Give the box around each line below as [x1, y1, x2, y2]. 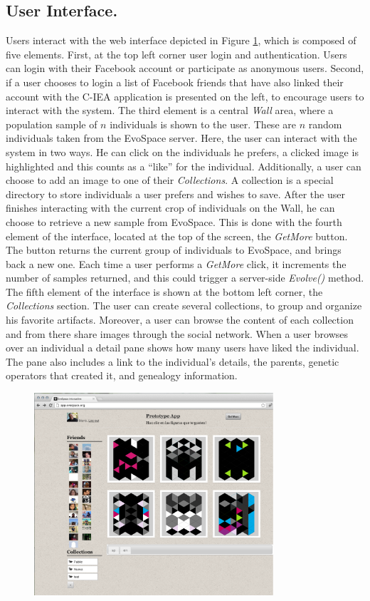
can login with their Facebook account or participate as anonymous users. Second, [6, 61, 364, 76]
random [308, 116, 342, 131]
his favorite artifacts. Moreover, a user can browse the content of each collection [6, 312, 354, 327]
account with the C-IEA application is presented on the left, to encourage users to [6, 88, 364, 103]
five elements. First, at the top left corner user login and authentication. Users [6, 46, 347, 61]
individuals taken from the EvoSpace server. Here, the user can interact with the [6, 130, 357, 145]
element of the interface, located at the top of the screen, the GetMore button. [6, 228, 348, 243]
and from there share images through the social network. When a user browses [6, 326, 348, 341]
